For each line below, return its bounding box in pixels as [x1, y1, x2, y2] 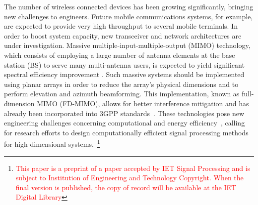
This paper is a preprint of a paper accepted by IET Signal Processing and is [15, 163, 251, 173]
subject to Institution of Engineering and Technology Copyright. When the [15, 172, 244, 183]
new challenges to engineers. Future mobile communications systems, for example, [4, 11, 253, 21]
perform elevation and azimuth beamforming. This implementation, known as [4, 88, 240, 99]
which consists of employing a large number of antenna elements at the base [4, 49, 235, 60]
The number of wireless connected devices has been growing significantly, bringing [4, 1, 254, 11]
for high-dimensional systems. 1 [4, 137, 100, 149]
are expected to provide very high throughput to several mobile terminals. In [4, 21, 238, 31]
